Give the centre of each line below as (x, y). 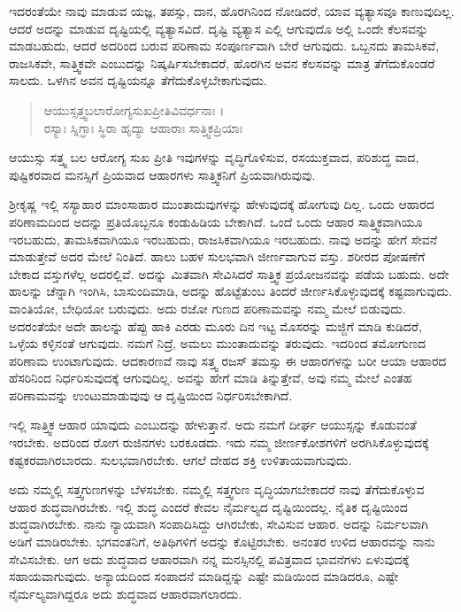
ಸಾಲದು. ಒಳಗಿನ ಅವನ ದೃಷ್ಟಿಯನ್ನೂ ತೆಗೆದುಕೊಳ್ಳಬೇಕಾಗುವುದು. (138, 80)
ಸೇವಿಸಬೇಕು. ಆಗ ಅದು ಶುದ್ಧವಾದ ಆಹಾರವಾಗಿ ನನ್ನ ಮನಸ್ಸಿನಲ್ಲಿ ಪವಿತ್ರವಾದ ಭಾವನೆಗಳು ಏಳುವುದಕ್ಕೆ (209, 558)
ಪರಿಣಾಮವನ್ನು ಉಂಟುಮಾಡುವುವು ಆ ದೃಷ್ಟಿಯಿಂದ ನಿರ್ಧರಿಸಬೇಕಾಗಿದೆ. (151, 395)
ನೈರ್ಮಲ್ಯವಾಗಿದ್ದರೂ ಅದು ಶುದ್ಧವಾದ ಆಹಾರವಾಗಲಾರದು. (126, 593)
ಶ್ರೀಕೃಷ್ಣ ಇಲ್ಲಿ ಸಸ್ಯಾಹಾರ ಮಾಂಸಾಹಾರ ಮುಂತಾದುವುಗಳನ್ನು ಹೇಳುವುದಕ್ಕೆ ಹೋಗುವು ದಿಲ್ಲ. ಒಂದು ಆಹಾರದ (222, 204)
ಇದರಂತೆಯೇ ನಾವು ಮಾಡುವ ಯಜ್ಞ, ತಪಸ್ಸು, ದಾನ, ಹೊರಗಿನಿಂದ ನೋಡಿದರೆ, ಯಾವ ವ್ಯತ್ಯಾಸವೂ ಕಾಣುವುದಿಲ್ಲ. (232, 11)
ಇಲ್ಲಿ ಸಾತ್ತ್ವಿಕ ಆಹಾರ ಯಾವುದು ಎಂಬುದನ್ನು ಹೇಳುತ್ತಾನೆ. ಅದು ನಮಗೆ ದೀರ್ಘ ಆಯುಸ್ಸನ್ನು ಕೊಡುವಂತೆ (213, 425)
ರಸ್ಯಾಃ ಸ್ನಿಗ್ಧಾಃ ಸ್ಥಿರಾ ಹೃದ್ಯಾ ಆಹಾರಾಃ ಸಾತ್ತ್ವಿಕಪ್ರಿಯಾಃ (143, 127)
